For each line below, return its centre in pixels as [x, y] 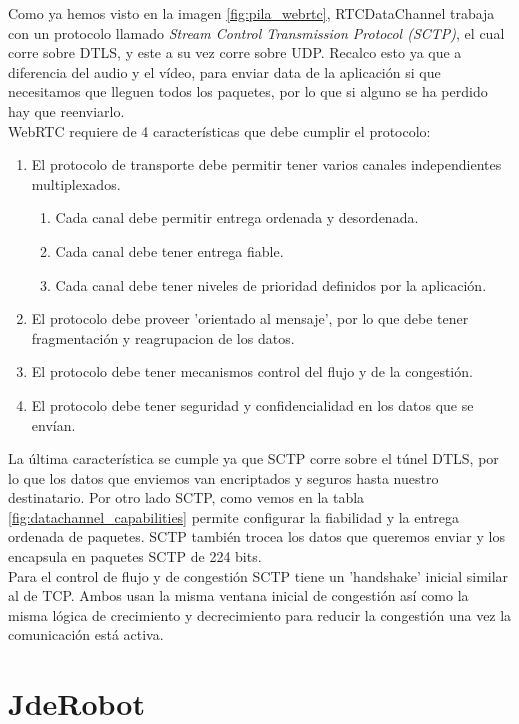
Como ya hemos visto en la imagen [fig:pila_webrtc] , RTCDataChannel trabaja [251, 13]
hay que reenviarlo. [66, 110]
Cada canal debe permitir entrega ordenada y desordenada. [237, 217]
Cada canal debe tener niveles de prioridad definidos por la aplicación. [271, 284]
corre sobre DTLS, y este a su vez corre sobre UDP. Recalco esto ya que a [235, 52]
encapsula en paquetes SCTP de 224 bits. [135, 556]
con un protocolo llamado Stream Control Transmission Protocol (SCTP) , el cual [256, 32]
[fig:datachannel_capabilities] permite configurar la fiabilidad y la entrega [234, 516]
